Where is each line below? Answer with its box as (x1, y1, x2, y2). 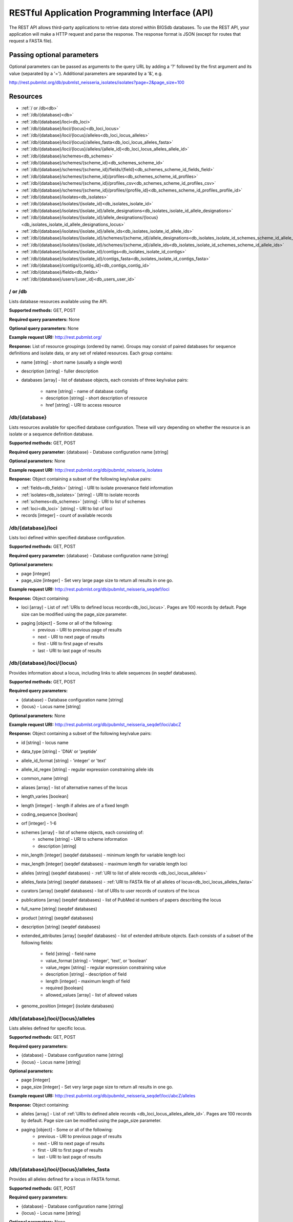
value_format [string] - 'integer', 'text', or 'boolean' (45, 958, 147, 963)
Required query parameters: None (9, 316, 80, 322)
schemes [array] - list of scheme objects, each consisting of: (21, 829, 144, 835)
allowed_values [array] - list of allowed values (45, 992, 138, 998)
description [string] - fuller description (21, 368, 99, 374)
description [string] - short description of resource (45, 395, 147, 401)
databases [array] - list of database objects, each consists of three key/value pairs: (21, 377, 188, 383)
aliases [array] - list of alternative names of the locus (21, 785, 128, 790)
